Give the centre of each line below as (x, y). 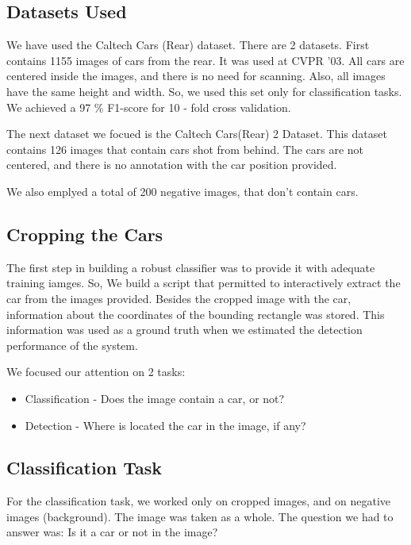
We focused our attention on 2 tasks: (96, 372)
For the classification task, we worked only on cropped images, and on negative (198, 501)
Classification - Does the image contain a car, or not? (155, 398)
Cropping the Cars (85, 234)
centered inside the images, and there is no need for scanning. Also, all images (196, 76)
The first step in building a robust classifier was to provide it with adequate (191, 267)
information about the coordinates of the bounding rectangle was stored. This (196, 314)
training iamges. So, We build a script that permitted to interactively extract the (204, 283)
